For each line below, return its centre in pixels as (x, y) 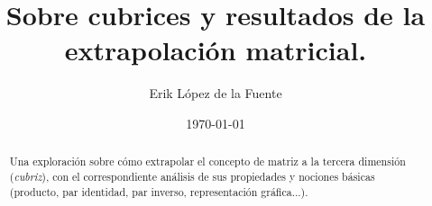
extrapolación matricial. (216, 50)
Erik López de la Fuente (216, 93)
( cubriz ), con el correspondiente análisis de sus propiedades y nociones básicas (192, 176)
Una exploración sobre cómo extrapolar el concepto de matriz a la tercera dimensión (207, 161)
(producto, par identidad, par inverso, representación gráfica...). (159, 191)
